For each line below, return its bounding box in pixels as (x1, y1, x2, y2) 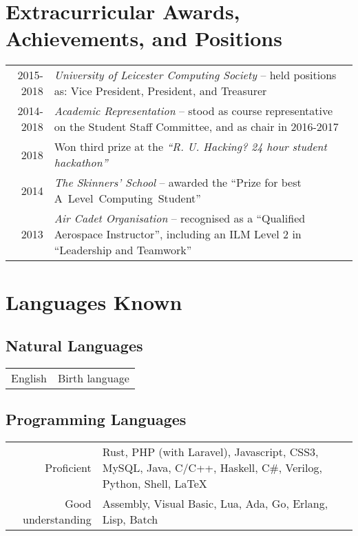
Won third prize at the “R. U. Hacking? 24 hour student (54, 138, 327, 155)
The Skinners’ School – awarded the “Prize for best (54, 174, 302, 191)
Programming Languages (6, 409, 187, 430)
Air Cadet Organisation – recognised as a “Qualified (54, 210, 306, 227)
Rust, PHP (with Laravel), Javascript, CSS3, (102, 444, 319, 460)
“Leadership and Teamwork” (54, 242, 192, 258)
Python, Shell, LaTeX (102, 475, 207, 492)
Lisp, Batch (102, 511, 158, 528)
